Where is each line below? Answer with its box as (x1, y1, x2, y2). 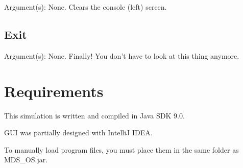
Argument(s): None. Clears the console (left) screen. (4, 2, 167, 12)
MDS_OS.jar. (4, 154, 48, 165)
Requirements (4, 80, 104, 101)
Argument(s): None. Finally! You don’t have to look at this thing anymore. (4, 50, 239, 61)
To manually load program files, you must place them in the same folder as (4, 144, 239, 155)
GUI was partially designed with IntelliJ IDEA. (4, 127, 153, 138)
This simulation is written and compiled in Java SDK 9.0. (4, 110, 185, 121)
